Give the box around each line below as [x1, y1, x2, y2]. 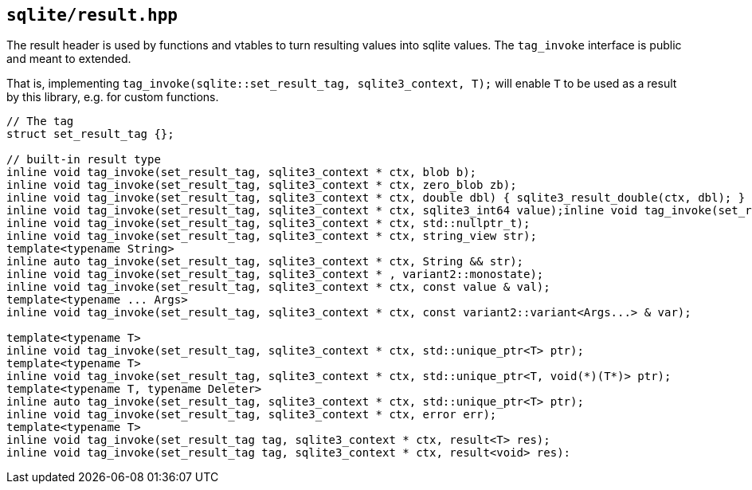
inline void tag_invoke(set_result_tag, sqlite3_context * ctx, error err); [6, 408, 497, 421]
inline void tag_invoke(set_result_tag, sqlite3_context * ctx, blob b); [6, 166, 477, 179]
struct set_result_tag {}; [6, 127, 174, 141]
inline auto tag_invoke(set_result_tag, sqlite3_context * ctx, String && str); [6, 255, 524, 269]
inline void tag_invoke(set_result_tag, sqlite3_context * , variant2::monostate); [6, 268, 544, 281]
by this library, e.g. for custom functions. [6, 90, 219, 104]
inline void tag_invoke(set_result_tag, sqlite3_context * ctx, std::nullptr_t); [6, 217, 531, 230]
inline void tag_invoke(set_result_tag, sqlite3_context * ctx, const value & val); [6, 280, 550, 294]
